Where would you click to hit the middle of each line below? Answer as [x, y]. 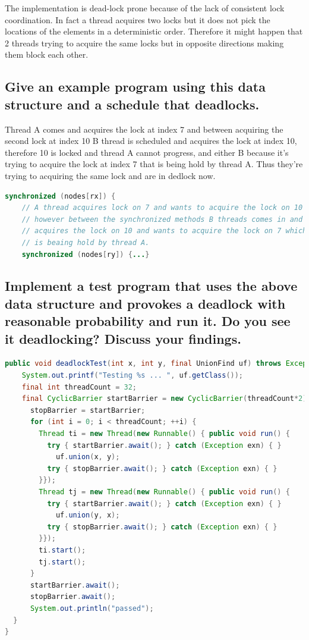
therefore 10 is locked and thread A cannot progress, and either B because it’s [147, 152]
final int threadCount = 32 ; [79, 387]
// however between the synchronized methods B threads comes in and [162, 219]
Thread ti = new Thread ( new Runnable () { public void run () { [164, 434]
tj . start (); [62, 562]
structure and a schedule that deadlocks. [132, 104]
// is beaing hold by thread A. [86, 242]
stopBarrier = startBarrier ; [88, 410]
